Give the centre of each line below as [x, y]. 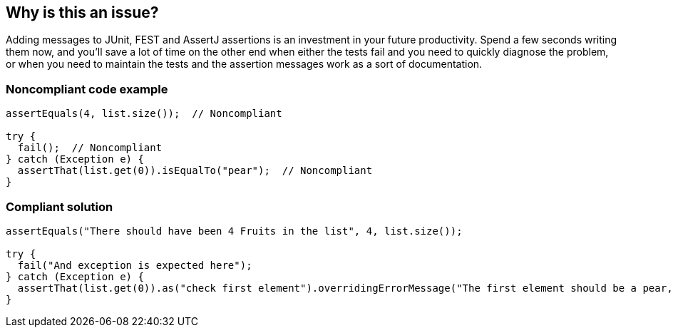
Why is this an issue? [82, 12]
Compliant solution [60, 206]
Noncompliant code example [87, 89]
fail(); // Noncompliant [90, 148]
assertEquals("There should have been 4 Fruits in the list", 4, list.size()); [234, 231]
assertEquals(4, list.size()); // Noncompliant [144, 114]
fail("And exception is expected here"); [135, 265]
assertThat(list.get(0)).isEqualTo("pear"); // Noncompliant [195, 171]
